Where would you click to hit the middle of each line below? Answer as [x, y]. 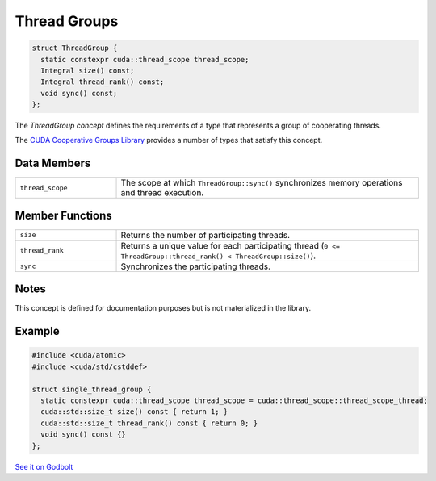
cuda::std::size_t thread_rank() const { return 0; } [149, 423]
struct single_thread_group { [92, 389]
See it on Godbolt [44, 466]
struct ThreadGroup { [75, 48]
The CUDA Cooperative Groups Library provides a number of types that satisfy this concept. [169, 140]
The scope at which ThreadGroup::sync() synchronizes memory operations [262, 183]
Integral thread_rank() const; [103, 82]
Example [37, 331]
